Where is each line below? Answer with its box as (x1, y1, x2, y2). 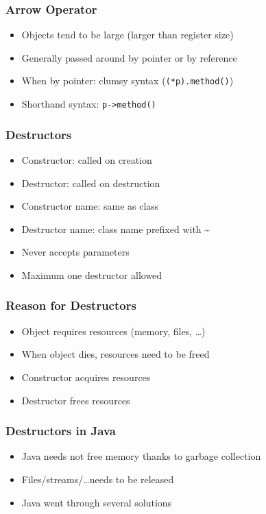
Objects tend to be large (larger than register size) (21, 27, 234, 42)
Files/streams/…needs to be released (21, 472, 174, 486)
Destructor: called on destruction (21, 175, 160, 190)
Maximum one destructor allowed (21, 267, 162, 282)
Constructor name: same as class (21, 199, 159, 213)
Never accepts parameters (21, 245, 130, 259)
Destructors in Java (5, 422, 116, 439)
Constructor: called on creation (21, 152, 152, 167)
